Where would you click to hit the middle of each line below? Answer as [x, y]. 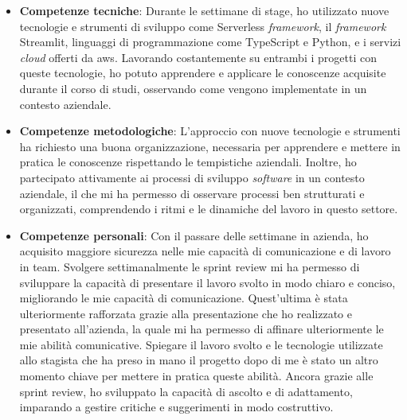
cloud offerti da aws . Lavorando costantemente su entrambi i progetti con [198, 57]
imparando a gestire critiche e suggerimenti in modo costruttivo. [176, 407]
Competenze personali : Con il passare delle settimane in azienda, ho [194, 235]
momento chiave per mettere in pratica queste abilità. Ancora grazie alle [196, 376]
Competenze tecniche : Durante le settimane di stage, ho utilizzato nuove [204, 10]
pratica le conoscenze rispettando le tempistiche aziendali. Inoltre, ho [188, 162]
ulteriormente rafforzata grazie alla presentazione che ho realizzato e [186, 313]
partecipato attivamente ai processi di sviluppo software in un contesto [192, 177]
